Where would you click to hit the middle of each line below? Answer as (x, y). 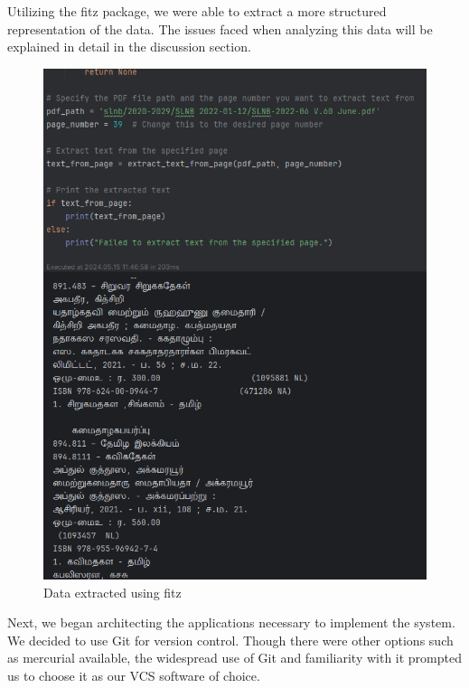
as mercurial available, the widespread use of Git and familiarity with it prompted (234, 658)
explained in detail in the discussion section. (129, 47)
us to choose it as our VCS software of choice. (134, 676)
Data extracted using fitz (113, 592)
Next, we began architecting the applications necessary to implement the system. (231, 622)
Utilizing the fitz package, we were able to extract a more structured (197, 11)
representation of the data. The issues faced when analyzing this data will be (220, 28)
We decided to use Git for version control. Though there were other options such (230, 640)
